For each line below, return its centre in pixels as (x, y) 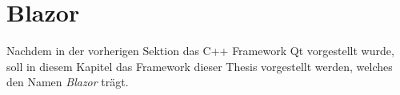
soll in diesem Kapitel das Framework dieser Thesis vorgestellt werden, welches (200, 66)
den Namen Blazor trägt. (68, 82)
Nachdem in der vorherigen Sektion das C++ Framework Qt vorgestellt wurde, (200, 51)
